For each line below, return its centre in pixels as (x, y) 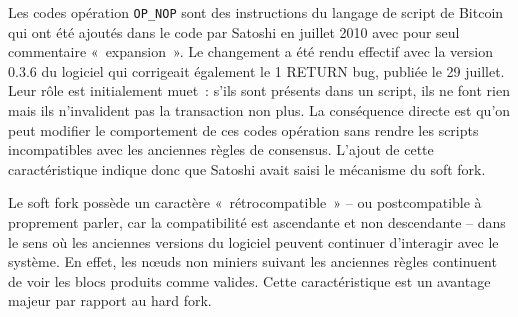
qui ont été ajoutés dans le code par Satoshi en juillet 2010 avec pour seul (234, 31)
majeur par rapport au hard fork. (110, 300)
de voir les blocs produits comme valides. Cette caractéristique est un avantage (249, 280)
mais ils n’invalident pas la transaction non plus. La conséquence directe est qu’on (259, 110)
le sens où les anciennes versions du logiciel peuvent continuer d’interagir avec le (253, 241)
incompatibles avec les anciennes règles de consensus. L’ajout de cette (221, 149)
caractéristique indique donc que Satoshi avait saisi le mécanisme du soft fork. (247, 168)
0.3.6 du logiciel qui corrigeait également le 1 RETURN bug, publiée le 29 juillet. (256, 70)
